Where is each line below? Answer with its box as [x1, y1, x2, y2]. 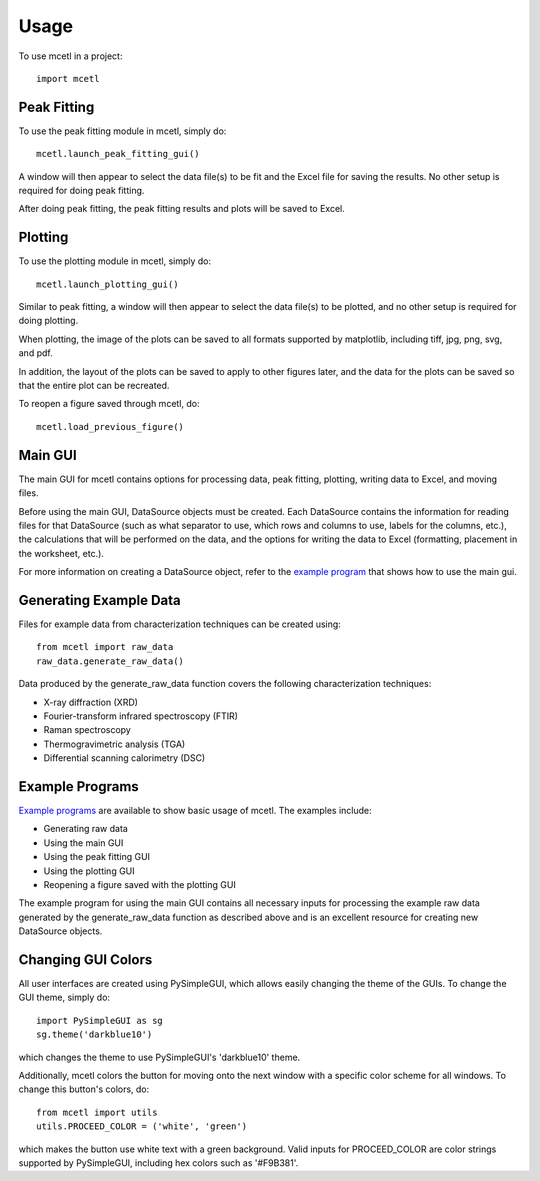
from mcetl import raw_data [36, 641, 174, 653]
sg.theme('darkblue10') [36, 1029, 153, 1040]
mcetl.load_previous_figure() [36, 421, 185, 432]
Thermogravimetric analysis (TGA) [43, 738, 186, 750]
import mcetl [36, 73, 100, 84]
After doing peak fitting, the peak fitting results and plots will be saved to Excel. [18, 203, 345, 215]
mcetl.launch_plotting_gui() [36, 278, 179, 290]
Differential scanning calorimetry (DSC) [43, 752, 206, 764]
